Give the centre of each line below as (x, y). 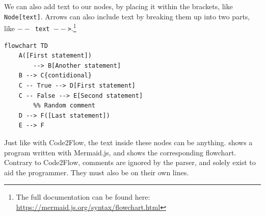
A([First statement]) (55, 56)
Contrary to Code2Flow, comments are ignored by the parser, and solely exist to (130, 162)
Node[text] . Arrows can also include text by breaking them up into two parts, (127, 16)
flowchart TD (26, 46)
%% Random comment (64, 106)
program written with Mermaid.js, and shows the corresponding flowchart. (120, 152)
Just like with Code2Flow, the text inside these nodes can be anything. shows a (128, 142)
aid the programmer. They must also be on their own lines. (97, 172)
